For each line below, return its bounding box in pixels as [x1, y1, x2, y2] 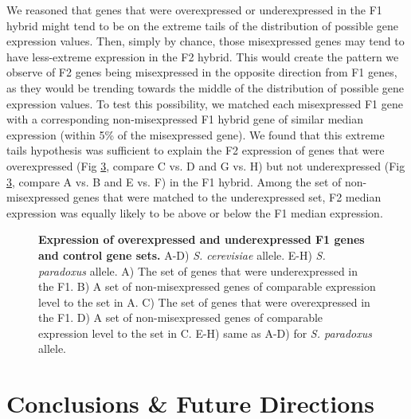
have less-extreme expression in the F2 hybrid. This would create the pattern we [6, 48, 399, 65]
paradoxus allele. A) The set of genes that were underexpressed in [38, 262, 358, 279]
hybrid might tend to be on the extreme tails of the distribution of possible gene [6, 17, 399, 33]
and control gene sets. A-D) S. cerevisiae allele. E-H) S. [38, 246, 326, 263]
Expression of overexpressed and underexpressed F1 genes [38, 231, 365, 248]
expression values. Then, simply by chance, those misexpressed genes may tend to [6, 33, 405, 49]
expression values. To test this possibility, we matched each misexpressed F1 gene [6, 95, 403, 112]
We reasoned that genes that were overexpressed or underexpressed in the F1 [6, 2, 382, 18]
